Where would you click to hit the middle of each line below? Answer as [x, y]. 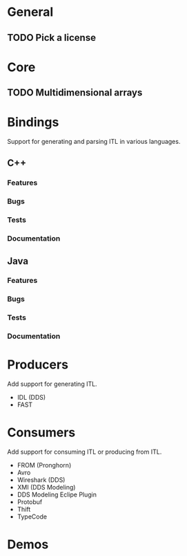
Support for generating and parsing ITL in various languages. [94, 142]
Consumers [41, 433]
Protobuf [30, 502]
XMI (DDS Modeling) [46, 488]
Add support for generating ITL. [52, 384]
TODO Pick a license [52, 38]
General [30, 12]
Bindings [33, 122]
